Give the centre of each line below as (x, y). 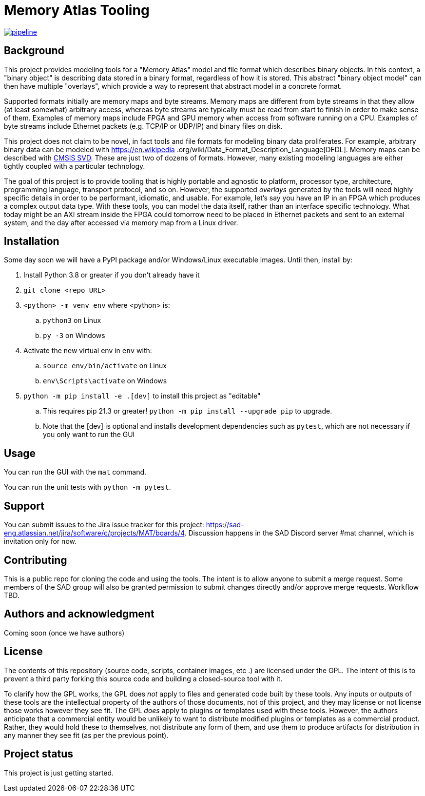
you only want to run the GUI (89, 435)
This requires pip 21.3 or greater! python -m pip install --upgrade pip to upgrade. (188, 411)
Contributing (36, 560)
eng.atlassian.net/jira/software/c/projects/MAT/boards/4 (94, 533)
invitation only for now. (40, 541)
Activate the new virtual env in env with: (88, 351)
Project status (39, 754)
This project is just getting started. (59, 773)
